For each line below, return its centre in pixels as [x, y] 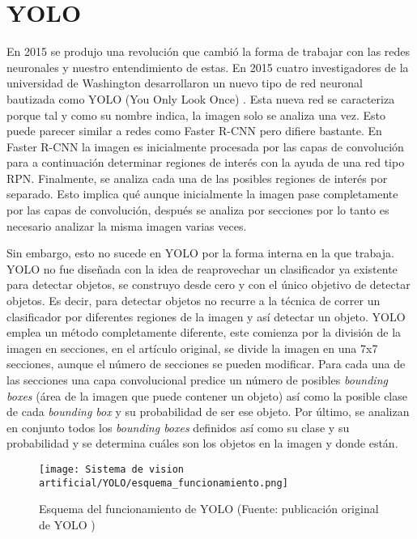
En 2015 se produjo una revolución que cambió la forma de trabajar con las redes [208, 51]
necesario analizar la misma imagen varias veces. [127, 225]
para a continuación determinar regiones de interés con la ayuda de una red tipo [206, 162]
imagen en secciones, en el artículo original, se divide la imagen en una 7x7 [192, 348]
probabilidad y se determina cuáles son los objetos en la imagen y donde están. [202, 443]
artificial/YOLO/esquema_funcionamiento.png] [164, 483]
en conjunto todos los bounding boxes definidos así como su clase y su [178, 427]
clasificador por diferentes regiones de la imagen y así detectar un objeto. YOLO [206, 316]
